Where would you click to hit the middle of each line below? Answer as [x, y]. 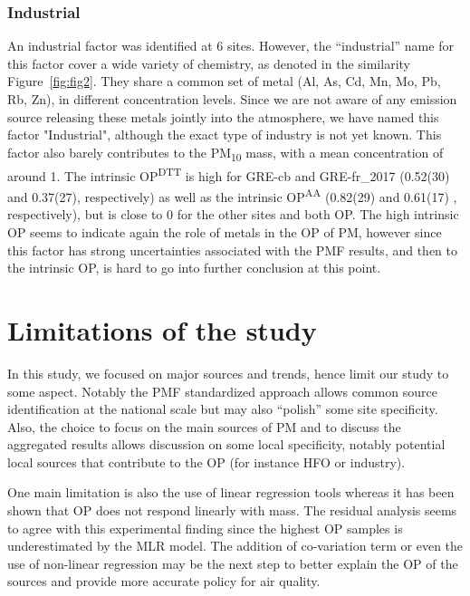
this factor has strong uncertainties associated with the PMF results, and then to [232, 250]
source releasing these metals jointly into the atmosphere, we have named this [223, 116]
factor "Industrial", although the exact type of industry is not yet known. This [225, 135]
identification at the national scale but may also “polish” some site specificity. [223, 409]
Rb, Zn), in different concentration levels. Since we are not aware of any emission [232, 99]
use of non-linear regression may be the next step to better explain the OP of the [233, 563]
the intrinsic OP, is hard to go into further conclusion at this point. [194, 268]
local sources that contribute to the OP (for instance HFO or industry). [206, 461]
